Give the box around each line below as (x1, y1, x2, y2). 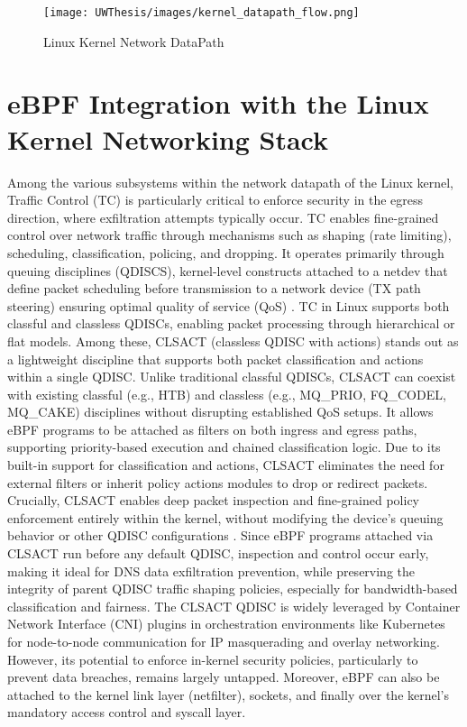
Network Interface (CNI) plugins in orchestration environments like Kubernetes (7, 614, 445, 633)
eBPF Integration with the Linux (7, 85, 429, 122)
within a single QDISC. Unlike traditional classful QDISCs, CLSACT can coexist (7, 367, 456, 386)
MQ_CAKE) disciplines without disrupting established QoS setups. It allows (7, 402, 434, 421)
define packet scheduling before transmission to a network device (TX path (7, 279, 421, 298)
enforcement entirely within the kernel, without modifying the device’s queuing (7, 508, 444, 527)
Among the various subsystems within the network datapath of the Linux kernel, (7, 172, 453, 191)
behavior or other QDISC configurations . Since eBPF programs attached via (7, 526, 434, 545)
